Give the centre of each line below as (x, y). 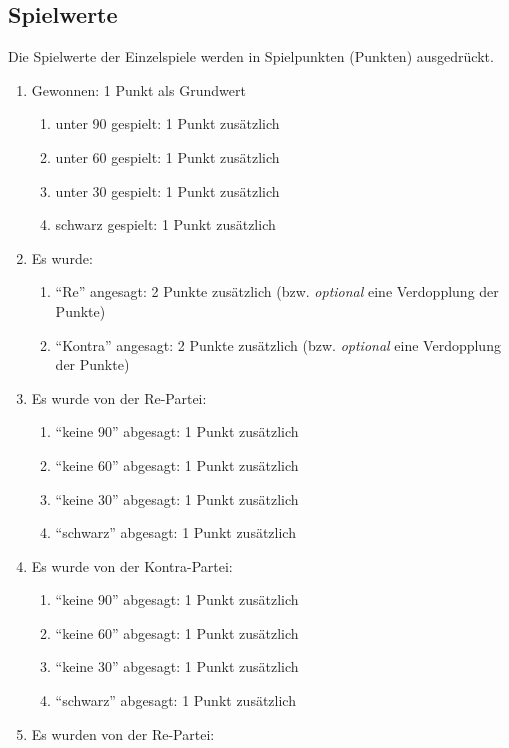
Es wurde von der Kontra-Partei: (132, 565)
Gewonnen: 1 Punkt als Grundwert (138, 89)
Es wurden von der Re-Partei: (123, 733)
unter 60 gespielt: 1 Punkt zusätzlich (167, 156)
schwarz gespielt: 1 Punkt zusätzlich (165, 224)
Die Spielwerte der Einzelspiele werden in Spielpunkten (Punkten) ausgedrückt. (251, 56)
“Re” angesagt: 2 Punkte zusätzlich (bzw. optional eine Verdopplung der (277, 291)
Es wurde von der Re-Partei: (119, 397)
